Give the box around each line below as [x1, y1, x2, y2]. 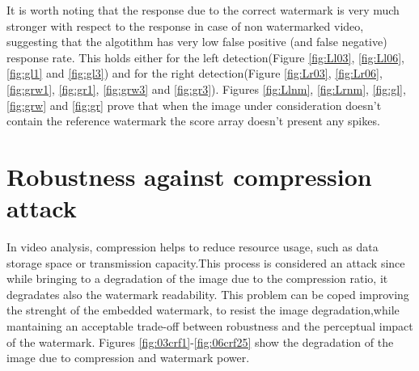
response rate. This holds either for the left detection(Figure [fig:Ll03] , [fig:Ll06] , [6, 48, 404, 65]
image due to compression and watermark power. [6, 349, 250, 366]
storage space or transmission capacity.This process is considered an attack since [6, 254, 405, 271]
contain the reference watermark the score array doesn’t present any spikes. [6, 112, 380, 129]
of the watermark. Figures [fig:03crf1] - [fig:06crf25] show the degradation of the [6, 333, 394, 350]
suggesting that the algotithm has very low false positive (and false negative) [6, 33, 387, 50]
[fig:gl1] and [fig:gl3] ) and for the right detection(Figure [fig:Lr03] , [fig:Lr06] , [6, 65, 383, 82]
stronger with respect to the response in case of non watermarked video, [6, 17, 364, 34]
